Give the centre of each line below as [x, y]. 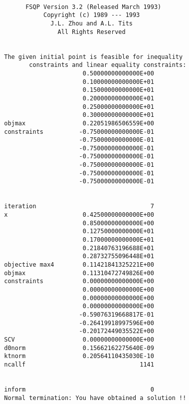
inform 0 [79, 389]
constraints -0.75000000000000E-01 [79, 132]
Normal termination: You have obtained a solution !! [95, 398]
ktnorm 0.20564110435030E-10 [79, 356]
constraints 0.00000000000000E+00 [79, 281]
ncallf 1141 [79, 364]
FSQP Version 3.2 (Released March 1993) [94, 7]
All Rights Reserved [92, 32]
